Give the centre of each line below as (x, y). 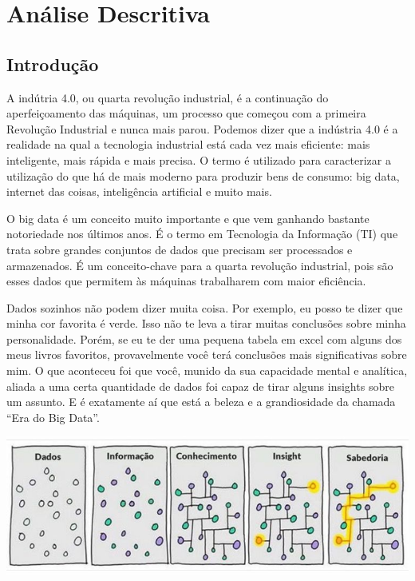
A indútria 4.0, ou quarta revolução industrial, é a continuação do (168, 97)
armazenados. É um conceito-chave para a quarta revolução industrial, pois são (200, 265)
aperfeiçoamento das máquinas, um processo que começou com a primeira (186, 113)
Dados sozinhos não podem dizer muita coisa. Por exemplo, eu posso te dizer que (205, 307)
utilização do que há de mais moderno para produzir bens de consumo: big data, (203, 175)
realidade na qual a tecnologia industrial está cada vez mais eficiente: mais (188, 144)
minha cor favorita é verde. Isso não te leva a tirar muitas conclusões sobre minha (206, 323)
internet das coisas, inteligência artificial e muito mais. (139, 191)
